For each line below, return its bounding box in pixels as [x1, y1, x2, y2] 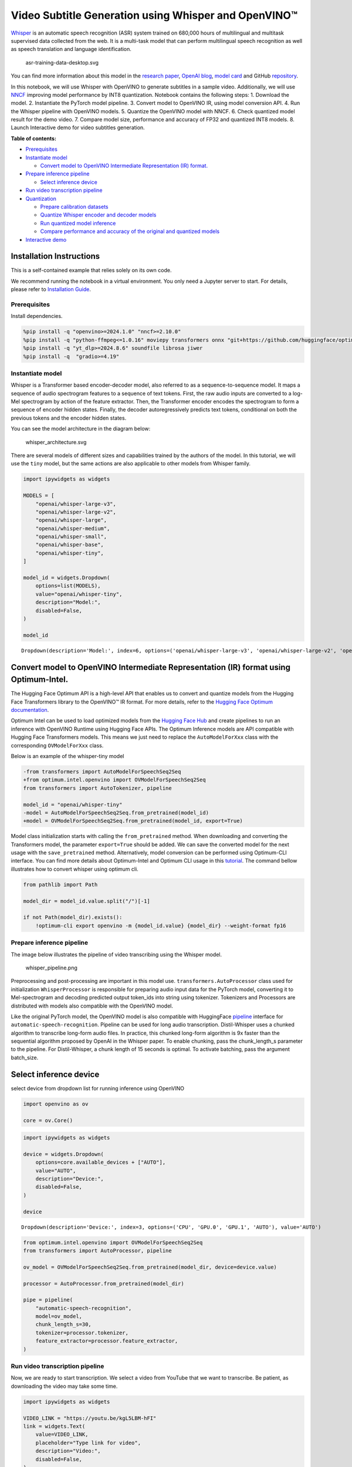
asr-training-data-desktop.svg [25, 59, 99, 66]
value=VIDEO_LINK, [35, 1431, 89, 1438]
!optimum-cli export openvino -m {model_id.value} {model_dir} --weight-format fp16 [35, 922, 287, 929]
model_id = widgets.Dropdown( [23, 574, 110, 581]
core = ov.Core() [23, 1117, 73, 1124]
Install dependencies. [11, 313, 63, 320]
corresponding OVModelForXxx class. [11, 742, 104, 749]
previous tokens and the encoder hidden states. [11, 414, 127, 421]
